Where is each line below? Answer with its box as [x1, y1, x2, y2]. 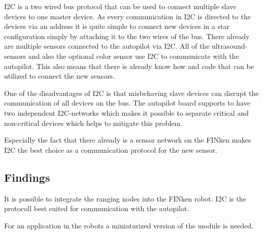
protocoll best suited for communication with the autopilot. [4, 203, 189, 214]
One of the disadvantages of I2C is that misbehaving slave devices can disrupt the [4, 87, 259, 98]
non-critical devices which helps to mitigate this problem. [4, 117, 183, 128]
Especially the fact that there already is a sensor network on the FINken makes [4, 135, 251, 145]
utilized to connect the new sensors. [4, 71, 115, 81]
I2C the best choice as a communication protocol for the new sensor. [4, 144, 217, 155]
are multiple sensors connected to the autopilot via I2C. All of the [4, 41, 210, 51]
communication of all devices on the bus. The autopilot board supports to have [4, 97, 250, 108]
